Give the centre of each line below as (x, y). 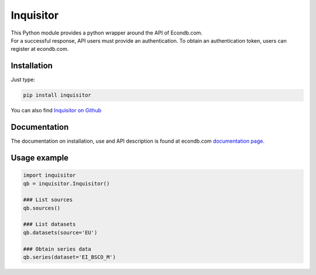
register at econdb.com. (40, 49)
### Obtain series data (57, 249)
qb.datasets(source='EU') (60, 232)
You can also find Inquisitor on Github (56, 111)
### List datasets (49, 224)
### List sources (48, 200)
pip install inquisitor (57, 95)
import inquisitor (49, 175)
